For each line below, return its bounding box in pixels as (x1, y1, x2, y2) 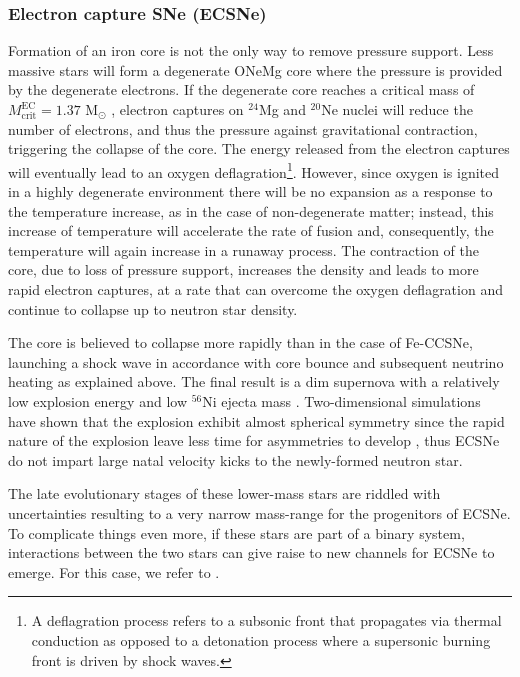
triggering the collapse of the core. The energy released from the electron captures (8, 138, 510, 159)
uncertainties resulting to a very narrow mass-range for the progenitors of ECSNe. (8, 502, 511, 523)
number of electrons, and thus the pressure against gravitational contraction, (8, 118, 478, 139)
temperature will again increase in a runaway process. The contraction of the (8, 239, 480, 260)
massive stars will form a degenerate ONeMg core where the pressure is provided (8, 59, 503, 80)
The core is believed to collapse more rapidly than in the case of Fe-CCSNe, (8, 332, 473, 353)
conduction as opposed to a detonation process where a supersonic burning (31, 629, 491, 650)
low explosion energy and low (8, 390, 188, 411)
